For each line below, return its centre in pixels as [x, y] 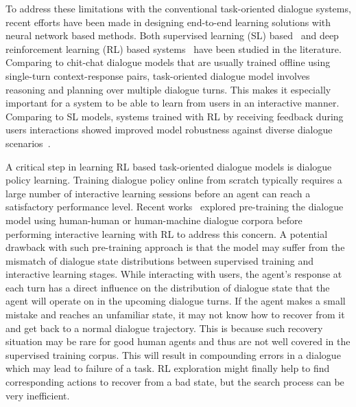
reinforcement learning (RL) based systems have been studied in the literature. [174, 48]
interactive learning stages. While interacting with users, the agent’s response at [174, 274]
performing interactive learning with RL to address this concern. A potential [167, 233]
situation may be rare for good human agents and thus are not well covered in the [178, 341]
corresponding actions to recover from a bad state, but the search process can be [175, 382]
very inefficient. [38, 395]
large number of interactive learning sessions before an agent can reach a [158, 193]
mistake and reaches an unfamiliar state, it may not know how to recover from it [175, 315]
